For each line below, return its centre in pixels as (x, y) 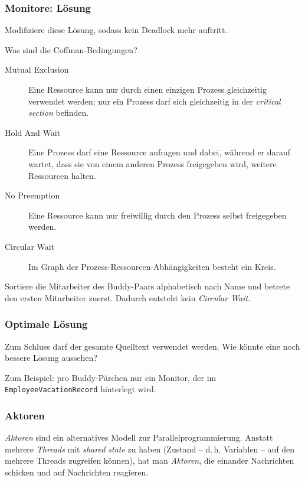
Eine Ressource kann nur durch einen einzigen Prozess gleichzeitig (147, 89)
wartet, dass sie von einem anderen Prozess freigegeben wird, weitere (152, 163)
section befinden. (59, 113)
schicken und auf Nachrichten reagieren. (77, 472)
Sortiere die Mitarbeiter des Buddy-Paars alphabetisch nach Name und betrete (147, 286)
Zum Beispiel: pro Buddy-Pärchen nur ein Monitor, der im (111, 377)
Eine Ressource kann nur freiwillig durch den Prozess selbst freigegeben (158, 215)
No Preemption (32, 195)
